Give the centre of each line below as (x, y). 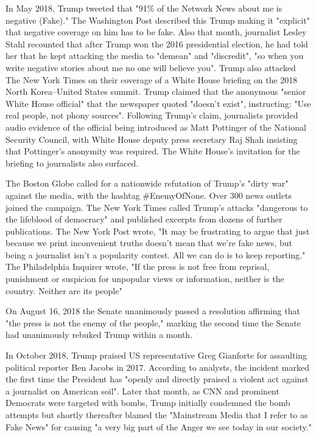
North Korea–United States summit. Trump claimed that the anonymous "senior (156, 91)
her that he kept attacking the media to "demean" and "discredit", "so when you (155, 56)
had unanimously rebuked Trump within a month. (99, 335)
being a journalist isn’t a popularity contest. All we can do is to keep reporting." (156, 254)
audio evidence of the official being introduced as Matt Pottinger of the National (156, 127)
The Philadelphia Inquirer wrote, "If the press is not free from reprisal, (138, 267)
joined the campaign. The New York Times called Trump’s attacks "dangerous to (157, 207)
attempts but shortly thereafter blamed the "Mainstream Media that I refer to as (157, 415)
